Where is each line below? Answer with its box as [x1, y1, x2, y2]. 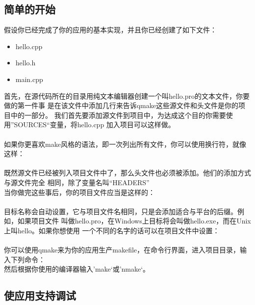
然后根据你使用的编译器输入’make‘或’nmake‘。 [4, 264, 150, 274]
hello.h [15, 57, 36, 68]
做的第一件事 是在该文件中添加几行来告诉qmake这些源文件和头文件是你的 [4, 100, 238, 111]
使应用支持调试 [4, 288, 76, 303]
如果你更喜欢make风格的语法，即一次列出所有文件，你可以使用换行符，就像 [4, 139, 246, 149]
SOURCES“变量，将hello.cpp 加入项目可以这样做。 [14, 119, 175, 130]
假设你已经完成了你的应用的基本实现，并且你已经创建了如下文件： [4, 25, 217, 35]
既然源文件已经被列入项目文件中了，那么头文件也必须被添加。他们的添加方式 [4, 167, 251, 178]
